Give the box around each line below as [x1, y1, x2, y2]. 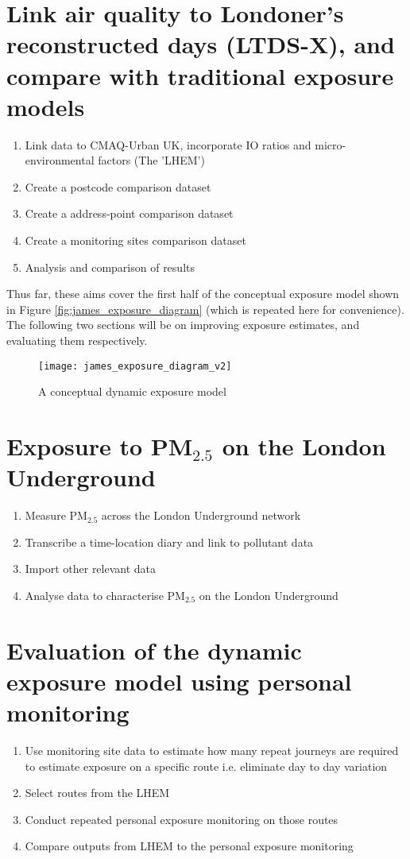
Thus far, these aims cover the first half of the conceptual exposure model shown [6, 285, 400, 302]
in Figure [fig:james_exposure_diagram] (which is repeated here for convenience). [6, 300, 404, 317]
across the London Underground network [101, 507, 301, 524]
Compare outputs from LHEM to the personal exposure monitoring [25, 838, 354, 854]
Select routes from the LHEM [25, 784, 170, 801]
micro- [315, 136, 346, 153]
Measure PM [25, 507, 87, 524]
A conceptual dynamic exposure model [38, 383, 226, 400]
